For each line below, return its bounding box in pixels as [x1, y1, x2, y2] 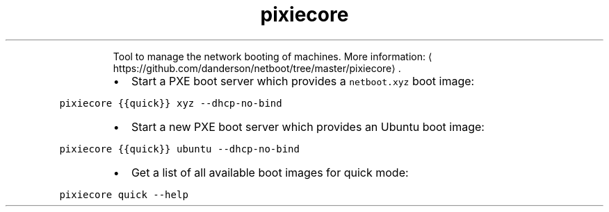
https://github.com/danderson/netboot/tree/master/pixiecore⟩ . [113, 62, 401, 74]
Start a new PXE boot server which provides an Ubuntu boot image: [131, 119, 485, 134]
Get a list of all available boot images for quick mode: [131, 165, 409, 179]
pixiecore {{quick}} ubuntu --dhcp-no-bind [59, 143, 300, 154]
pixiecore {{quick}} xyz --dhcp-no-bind [59, 97, 282, 109]
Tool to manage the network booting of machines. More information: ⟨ [113, 50, 432, 62]
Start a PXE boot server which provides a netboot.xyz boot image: [131, 73, 475, 88]
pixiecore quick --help [59, 188, 188, 200]
